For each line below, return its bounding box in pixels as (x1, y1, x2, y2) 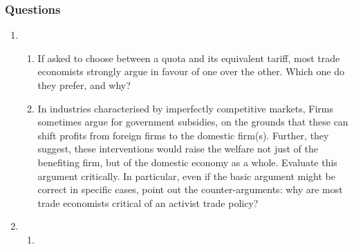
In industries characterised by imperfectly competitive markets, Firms (37, 101, 333, 115)
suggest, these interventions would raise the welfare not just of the (37, 141, 318, 156)
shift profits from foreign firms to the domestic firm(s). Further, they (37, 128, 329, 142)
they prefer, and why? (37, 78, 131, 92)
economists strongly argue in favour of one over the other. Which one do (37, 64, 344, 79)
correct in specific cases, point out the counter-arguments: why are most (37, 182, 343, 197)
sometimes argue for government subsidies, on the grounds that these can (37, 114, 348, 129)
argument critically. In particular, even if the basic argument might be (37, 168, 335, 183)
